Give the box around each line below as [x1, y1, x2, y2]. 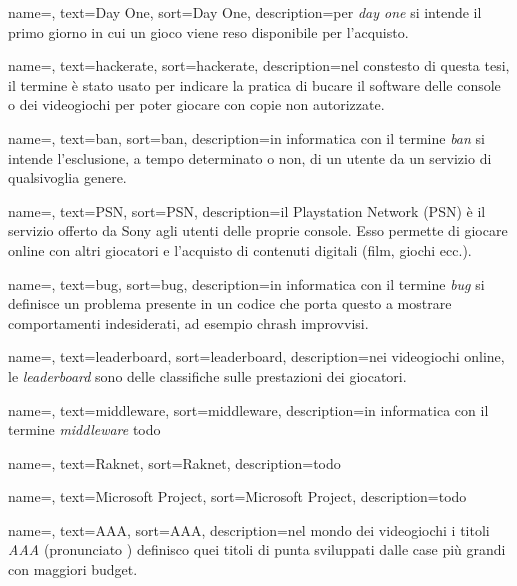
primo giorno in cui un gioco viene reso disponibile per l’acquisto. [8, 21, 409, 42]
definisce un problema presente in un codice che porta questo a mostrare [8, 293, 452, 314]
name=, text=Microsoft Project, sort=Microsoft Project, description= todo [8, 486, 467, 507]
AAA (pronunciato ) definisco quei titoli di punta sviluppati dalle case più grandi [8, 539, 506, 560]
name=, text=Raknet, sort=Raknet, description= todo [8, 452, 341, 473]
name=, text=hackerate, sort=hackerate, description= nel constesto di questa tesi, [8, 55, 510, 76]
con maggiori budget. [8, 559, 138, 580]
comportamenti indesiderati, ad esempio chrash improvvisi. [8, 312, 369, 333]
